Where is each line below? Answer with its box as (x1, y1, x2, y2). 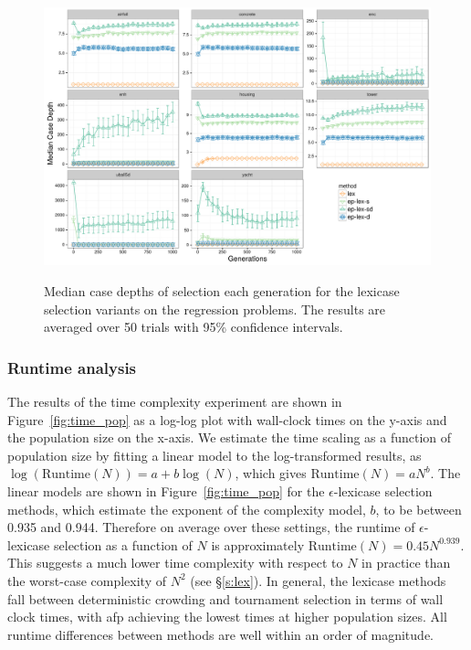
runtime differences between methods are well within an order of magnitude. (7, 624, 434, 644)
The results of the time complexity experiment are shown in (7, 391, 342, 410)
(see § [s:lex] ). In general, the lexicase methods (190, 570, 446, 590)
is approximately (211, 535, 305, 554)
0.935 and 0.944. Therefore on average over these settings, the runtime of (7, 517, 415, 537)
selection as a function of (54, 535, 193, 554)
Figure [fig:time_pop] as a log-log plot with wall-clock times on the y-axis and (7, 410, 447, 429)
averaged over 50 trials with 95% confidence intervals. (44, 317, 343, 336)
